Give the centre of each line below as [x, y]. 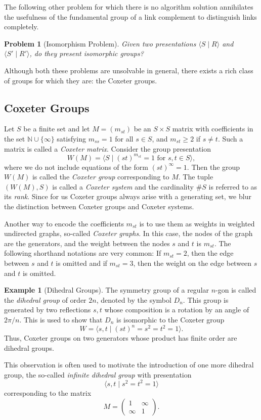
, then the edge [210, 253]
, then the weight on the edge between [192, 263]
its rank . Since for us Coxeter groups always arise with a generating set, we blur [128, 196]
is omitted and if [81, 263]
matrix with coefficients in [213, 129]
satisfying [72, 138]
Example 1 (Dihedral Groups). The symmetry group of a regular [107, 290]
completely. [21, 27]
